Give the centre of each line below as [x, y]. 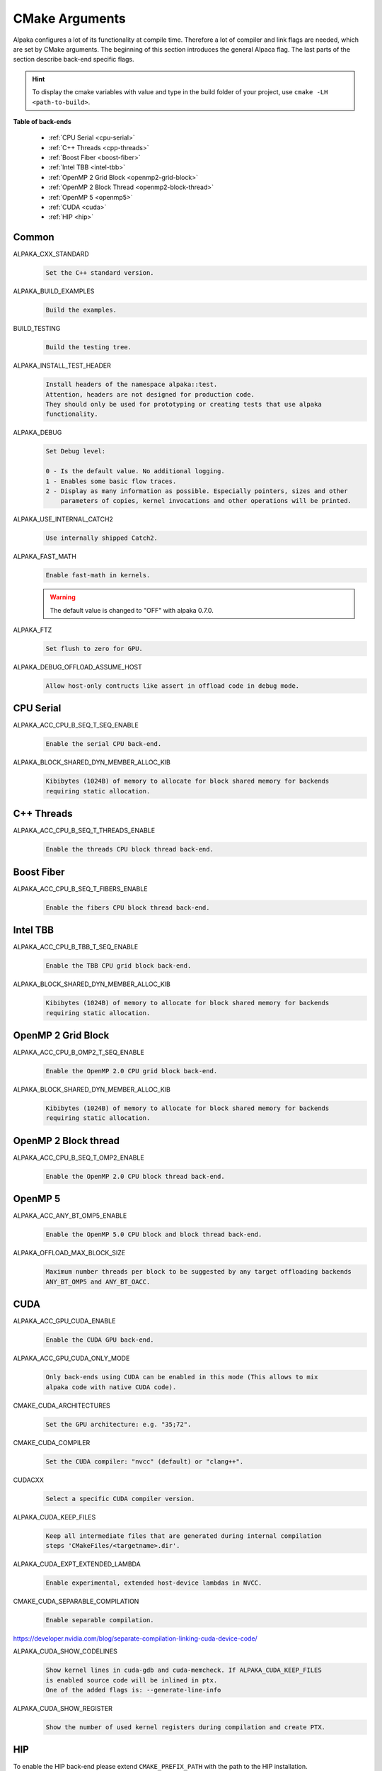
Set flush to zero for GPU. [94, 649]
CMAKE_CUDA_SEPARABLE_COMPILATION [76, 1601]
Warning [63, 597]
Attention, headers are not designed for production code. [150, 394]
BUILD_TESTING [37, 329]
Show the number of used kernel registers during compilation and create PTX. [185, 1727]
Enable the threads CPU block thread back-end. [129, 849]
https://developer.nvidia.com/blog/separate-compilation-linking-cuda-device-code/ [135, 1638]
